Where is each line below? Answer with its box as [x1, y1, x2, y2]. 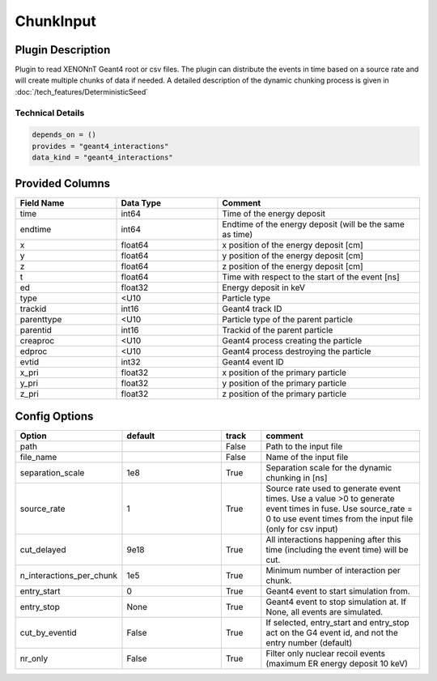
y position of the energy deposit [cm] [222, 249, 364, 261]
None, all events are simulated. [265, 607, 384, 618]
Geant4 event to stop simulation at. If [265, 596, 407, 607]
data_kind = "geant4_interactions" [32, 153, 173, 162]
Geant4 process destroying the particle [222, 345, 371, 356]
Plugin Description [15, 43, 111, 57]
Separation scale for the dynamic [265, 462, 392, 474]
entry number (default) [265, 637, 353, 649]
